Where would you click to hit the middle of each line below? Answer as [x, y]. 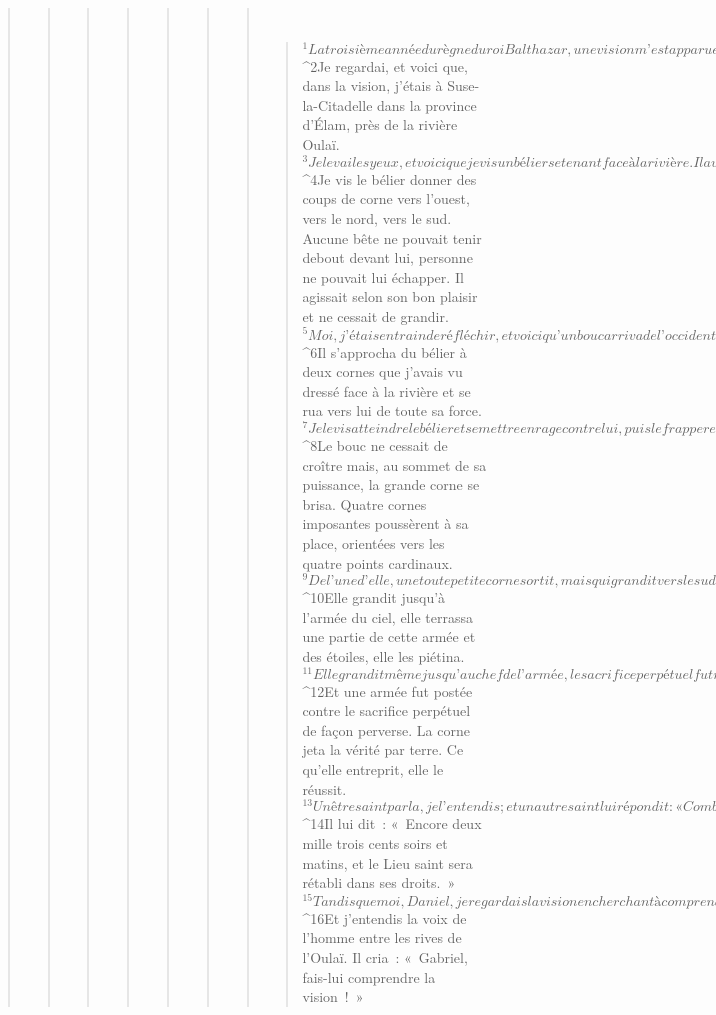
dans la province [427, 104]
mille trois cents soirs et [375, 842]
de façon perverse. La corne [386, 729]
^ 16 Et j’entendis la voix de [384, 917]
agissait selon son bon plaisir [390, 296]
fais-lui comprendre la [369, 976]
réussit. [324, 788]
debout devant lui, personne [387, 257]
